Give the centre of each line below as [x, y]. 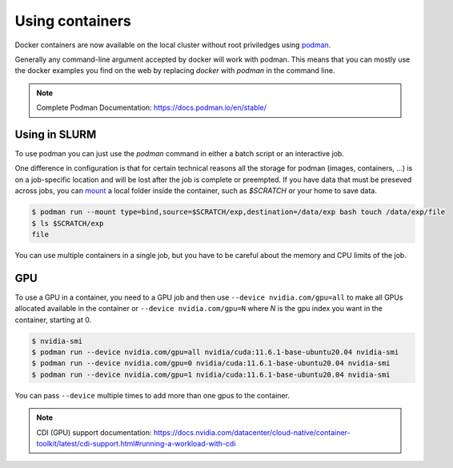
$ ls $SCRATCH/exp [68, 223]
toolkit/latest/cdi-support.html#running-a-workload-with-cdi [136, 443]
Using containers [73, 21]
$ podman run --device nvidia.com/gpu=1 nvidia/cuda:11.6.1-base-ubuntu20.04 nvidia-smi [211, 374]
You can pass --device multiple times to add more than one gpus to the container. [152, 395]
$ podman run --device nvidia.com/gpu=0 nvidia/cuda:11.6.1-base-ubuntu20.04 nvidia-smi [211, 363]
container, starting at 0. [53, 320]
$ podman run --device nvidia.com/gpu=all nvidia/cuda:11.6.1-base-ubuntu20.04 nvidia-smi [215, 352]
